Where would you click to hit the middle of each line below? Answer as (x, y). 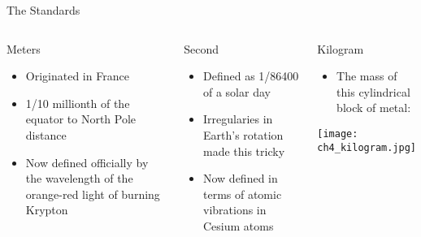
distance (46, 134)
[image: (338, 134)
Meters (24, 48)
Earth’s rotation (243, 134)
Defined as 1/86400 (251, 76)
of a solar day (237, 91)
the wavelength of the (79, 178)
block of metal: (374, 108)
